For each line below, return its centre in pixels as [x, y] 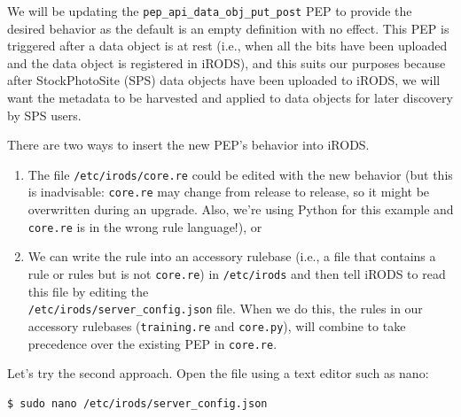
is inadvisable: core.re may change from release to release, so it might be [229, 192]
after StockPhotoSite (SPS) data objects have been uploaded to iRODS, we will [224, 80]
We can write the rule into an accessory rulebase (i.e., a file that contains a [232, 256]
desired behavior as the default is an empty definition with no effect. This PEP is [228, 28]
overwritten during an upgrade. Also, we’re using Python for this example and [241, 209]
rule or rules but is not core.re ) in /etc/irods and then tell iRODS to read [237, 273]
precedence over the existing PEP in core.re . [152, 343]
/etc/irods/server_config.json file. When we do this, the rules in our [225, 309]
